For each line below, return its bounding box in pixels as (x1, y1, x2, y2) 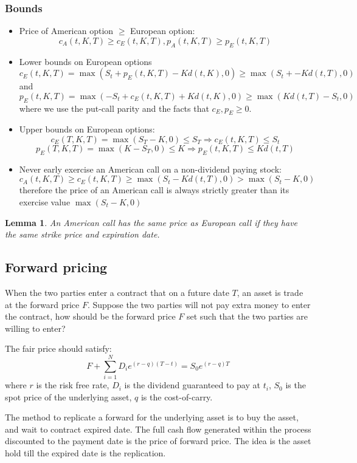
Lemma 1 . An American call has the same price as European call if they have (5, 216, 298, 228)
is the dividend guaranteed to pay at (124, 379, 260, 391)
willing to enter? (5, 321, 66, 334)
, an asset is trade (237, 286, 303, 298)
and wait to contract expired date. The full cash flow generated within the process (5, 422, 311, 435)
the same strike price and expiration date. (5, 228, 160, 241)
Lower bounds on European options (19, 55, 152, 67)
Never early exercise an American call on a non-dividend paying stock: (19, 162, 282, 175)
